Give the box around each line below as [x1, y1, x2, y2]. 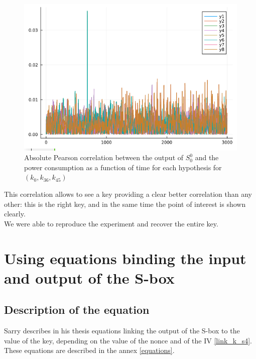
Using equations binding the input [4, 248, 246, 268]
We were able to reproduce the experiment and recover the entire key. [4, 218, 218, 228]
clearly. [4, 208, 26, 219]
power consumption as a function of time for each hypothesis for [24, 162, 222, 172]
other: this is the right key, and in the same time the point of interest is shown [4, 198, 246, 209]
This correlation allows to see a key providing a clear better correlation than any [4, 189, 252, 199]
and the [195, 152, 219, 163]
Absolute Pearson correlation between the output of [24, 152, 184, 163]
